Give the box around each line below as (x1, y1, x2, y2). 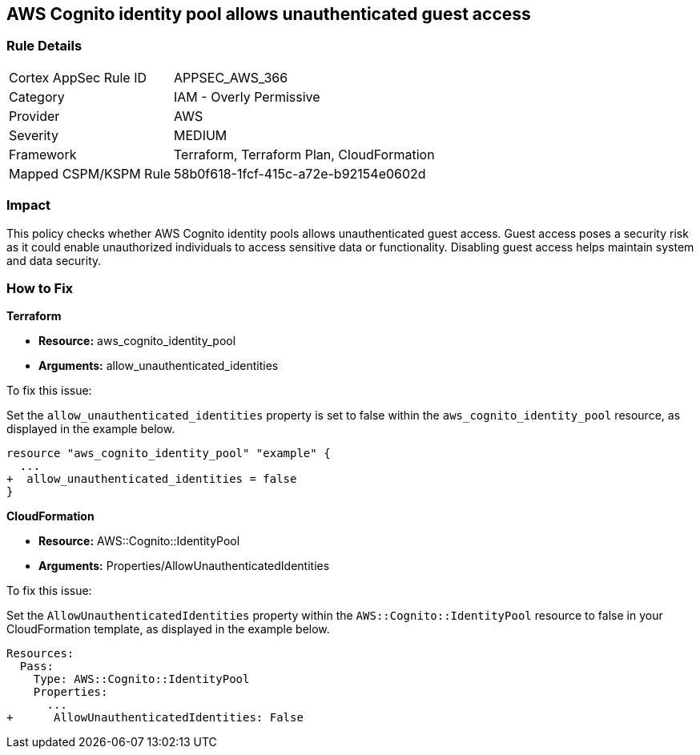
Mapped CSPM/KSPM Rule (9, 165, 171, 182)
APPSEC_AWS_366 (174, 69, 288, 86)
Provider (9, 107, 60, 124)
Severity (9, 127, 58, 143)
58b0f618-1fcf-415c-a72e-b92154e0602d (174, 165, 426, 182)
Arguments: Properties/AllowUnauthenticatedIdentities (38, 559, 330, 573)
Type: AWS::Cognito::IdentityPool (33, 673, 250, 686)
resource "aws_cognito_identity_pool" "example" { (6, 447, 331, 460)
